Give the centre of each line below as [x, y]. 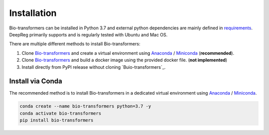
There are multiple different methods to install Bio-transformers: [75, 44]
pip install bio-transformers [57, 120]
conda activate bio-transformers [61, 113]
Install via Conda [36, 81]
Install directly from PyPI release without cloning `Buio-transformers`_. [94, 67]
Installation [33, 13]
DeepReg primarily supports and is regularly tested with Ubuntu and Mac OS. [88, 34]
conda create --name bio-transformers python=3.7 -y [85, 106]
